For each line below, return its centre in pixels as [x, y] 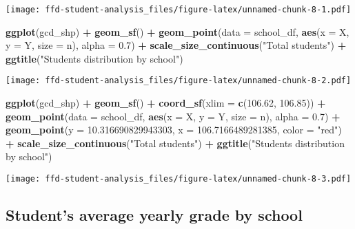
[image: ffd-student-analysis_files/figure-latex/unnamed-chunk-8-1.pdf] [179, 10]
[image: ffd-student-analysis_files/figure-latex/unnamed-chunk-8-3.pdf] [179, 179]
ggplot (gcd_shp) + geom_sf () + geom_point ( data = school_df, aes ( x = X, [177, 31]
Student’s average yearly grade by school [154, 215]
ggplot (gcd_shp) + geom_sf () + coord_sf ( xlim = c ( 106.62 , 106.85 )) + [166, 103]
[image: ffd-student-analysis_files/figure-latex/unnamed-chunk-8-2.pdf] [179, 81]
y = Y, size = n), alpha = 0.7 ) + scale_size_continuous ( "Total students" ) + [176, 45]
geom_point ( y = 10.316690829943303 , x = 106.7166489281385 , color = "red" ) [174, 130]
